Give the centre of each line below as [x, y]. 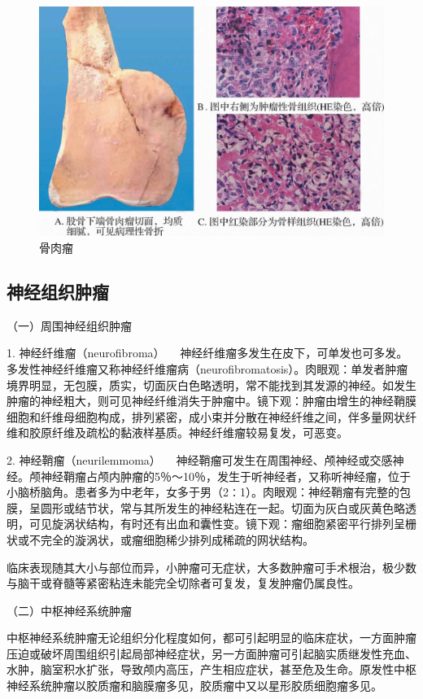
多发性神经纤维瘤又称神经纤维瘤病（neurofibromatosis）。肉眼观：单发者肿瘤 [207, 368]
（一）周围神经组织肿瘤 [69, 325]
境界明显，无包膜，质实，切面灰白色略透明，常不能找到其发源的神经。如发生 [211, 384]
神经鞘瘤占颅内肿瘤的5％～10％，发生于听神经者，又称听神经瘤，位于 [225, 476]
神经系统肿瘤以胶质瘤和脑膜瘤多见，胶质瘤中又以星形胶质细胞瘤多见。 [194, 686]
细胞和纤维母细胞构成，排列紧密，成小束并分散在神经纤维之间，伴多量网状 [206, 416]
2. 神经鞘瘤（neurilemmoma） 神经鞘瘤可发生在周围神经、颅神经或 [188, 459]
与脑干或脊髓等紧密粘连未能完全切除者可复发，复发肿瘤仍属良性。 [183, 583]
